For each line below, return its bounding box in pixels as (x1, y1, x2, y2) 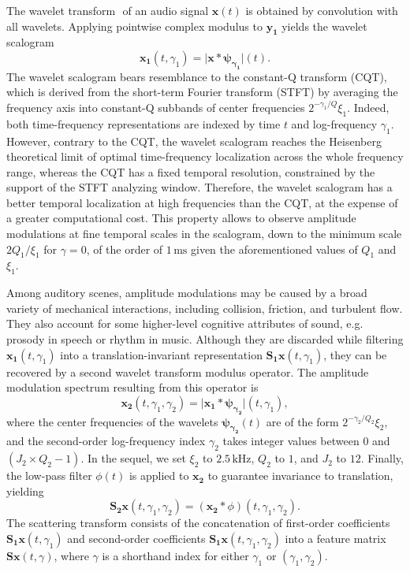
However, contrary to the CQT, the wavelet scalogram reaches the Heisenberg (6, 132, 382, 149)
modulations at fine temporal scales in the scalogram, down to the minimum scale (6, 225, 402, 242)
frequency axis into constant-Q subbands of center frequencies (6, 98, 305, 115)
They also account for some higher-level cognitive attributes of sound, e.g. (6, 315, 363, 332)
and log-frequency (291, 115, 378, 132)
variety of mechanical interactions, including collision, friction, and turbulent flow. (6, 299, 403, 316)
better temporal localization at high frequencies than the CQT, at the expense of (6, 194, 398, 210)
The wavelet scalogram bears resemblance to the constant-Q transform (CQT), (6, 68, 387, 84)
